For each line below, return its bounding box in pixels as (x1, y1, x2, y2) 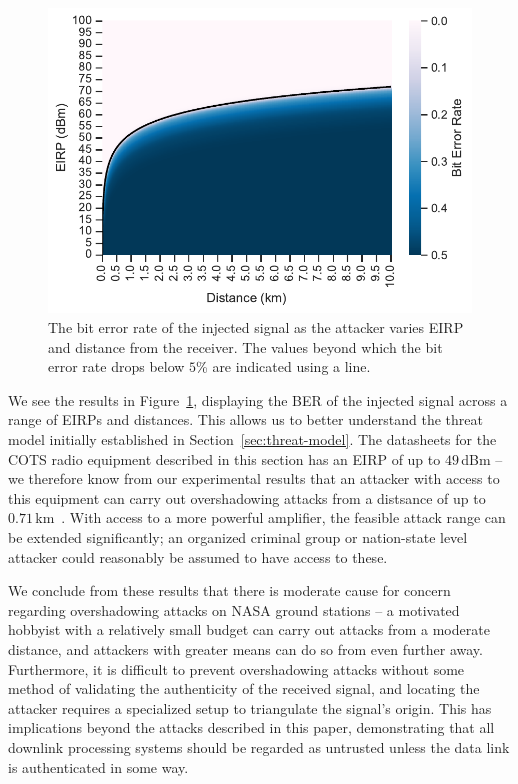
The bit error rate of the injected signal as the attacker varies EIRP (48, 317, 464, 338)
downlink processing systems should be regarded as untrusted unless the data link (8, 736, 510, 757)
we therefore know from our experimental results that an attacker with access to (8, 468, 500, 489)
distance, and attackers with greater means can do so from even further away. (8, 638, 483, 659)
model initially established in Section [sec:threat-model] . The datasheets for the (8, 429, 497, 449)
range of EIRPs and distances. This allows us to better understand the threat (8, 409, 483, 430)
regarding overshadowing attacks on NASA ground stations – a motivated (8, 599, 460, 620)
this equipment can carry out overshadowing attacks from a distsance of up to (8, 487, 486, 508)
